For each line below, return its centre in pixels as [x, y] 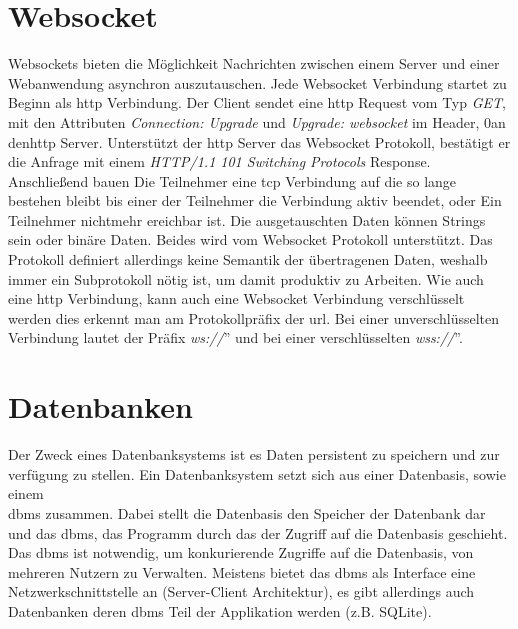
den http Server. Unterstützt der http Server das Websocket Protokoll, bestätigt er [259, 141]
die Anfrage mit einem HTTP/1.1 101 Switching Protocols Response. [219, 161]
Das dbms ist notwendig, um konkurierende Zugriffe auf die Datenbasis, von [241, 552]
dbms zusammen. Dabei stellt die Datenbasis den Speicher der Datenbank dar [247, 512]
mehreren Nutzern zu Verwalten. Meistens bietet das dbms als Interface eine [242, 571]
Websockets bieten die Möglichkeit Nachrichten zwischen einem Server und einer [254, 63]
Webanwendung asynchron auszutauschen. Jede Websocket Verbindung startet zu [257, 82]
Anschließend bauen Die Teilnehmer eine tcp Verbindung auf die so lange [232, 180]
